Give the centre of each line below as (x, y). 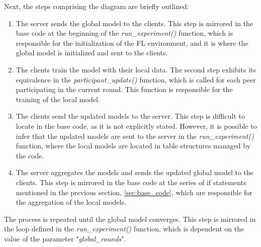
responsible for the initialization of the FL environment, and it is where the (132, 43)
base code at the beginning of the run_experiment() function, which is (124, 33)
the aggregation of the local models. (71, 202)
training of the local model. (58, 99)
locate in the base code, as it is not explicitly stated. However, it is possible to (136, 126)
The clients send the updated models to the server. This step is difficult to (130, 116)
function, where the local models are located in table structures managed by (133, 146)
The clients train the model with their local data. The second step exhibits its (136, 69)
